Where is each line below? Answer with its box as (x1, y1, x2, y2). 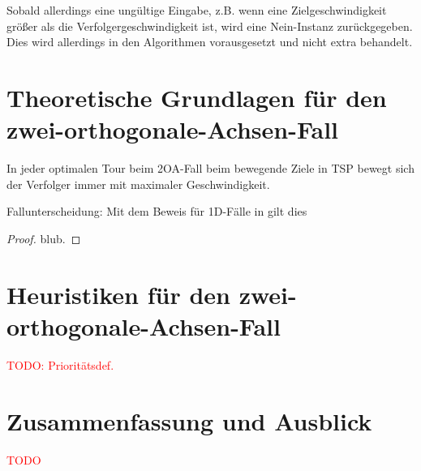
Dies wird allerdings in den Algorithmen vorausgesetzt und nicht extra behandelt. (6, 33, 413, 50)
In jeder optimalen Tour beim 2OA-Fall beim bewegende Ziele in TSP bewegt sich (6, 160, 415, 177)
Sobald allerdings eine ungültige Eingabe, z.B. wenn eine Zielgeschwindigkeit (6, 2, 387, 18)
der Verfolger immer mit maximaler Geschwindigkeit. (6, 175, 270, 192)
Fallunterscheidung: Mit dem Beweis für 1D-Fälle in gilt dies (6, 203, 307, 220)
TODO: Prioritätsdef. (6, 356, 114, 373)
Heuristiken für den (6, 277, 230, 310)
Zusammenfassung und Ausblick (6, 404, 372, 437)
